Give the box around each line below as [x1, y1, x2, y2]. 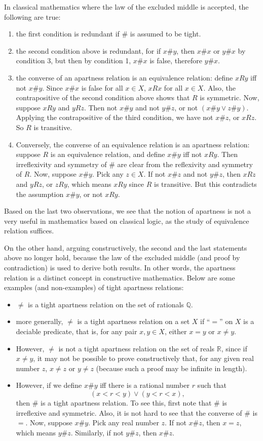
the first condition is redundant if [16, 28, 120, 39]
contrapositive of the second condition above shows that [16, 92, 190, 103]
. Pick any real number [88, 417, 159, 428]
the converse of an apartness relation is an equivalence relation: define [16, 72, 233, 83]
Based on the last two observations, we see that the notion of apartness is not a [4, 206, 251, 216]
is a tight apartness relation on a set [77, 316, 190, 327]
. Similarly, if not [70, 427, 124, 437]
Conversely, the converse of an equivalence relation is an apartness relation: [16, 139, 250, 149]
